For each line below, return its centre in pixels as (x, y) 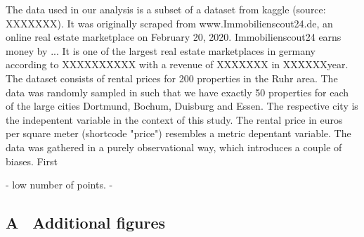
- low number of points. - (59, 185)
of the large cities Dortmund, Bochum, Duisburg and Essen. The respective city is (182, 106)
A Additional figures (86, 223)
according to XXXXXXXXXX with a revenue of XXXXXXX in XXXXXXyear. (177, 64)
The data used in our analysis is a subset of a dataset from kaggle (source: (166, 9)
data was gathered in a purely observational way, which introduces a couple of (174, 147)
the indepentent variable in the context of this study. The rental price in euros (174, 119)
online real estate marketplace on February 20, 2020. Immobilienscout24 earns (174, 37)
